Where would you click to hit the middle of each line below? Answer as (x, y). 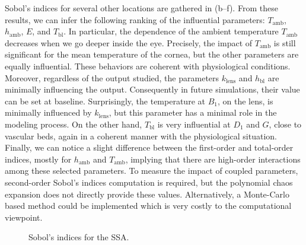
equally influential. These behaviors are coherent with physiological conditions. (148, 66)
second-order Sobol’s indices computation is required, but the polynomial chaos (149, 182)
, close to (285, 124)
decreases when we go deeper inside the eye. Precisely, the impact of (129, 42)
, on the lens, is (245, 101)
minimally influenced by (48, 112)
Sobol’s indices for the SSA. (79, 237)
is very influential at (194, 124)
